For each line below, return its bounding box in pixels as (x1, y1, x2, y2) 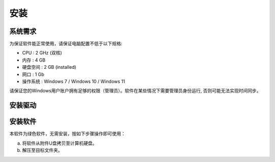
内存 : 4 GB (22, 57, 46, 63)
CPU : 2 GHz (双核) (22, 50, 62, 56)
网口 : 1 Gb (22, 71, 44, 77)
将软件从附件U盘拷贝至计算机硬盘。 (22, 140, 97, 146)
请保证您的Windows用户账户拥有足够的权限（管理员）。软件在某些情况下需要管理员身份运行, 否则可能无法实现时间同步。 (9, 88, 261, 94)
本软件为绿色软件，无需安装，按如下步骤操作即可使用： (9, 130, 126, 137)
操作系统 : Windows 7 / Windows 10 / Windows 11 (22, 78, 125, 85)
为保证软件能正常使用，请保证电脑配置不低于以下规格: (9, 41, 123, 47)
